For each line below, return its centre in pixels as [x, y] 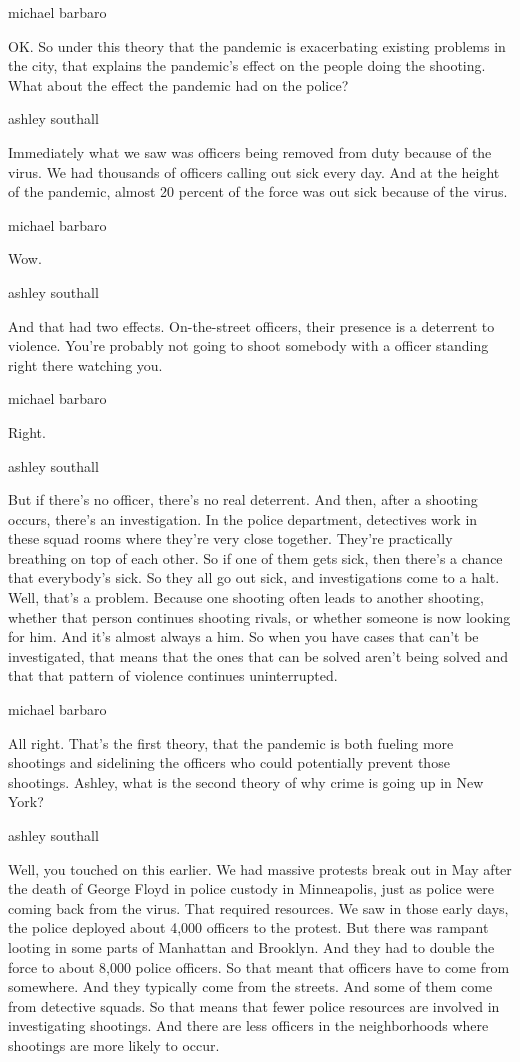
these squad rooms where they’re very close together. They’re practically [230, 538]
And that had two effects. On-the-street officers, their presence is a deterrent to [251, 325]
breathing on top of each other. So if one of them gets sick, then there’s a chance [255, 557]
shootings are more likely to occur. [114, 1044]
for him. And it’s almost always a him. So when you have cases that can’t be [243, 636]
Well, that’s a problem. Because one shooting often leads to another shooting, [246, 597]
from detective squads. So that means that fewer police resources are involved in [254, 1005]
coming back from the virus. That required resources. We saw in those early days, [258, 907]
